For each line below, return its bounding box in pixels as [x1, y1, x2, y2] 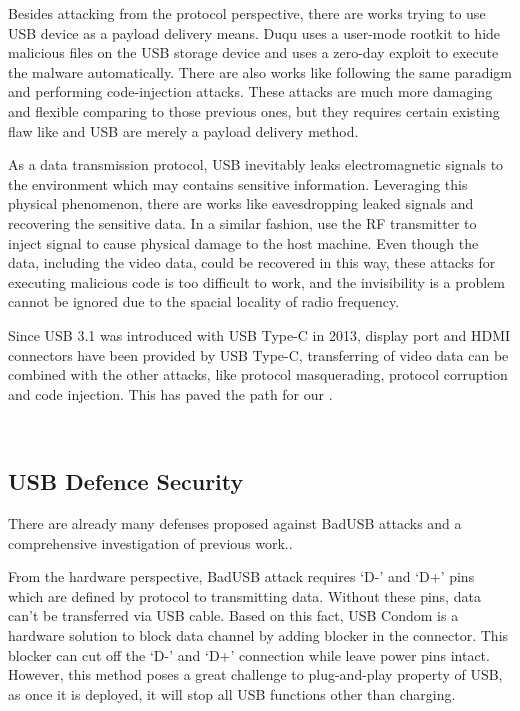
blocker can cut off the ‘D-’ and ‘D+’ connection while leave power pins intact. [8, 644, 490, 665]
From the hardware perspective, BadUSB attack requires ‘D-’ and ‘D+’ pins [8, 566, 475, 587]
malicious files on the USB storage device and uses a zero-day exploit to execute [8, 42, 499, 63]
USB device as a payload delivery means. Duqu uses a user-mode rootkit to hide [8, 22, 501, 43]
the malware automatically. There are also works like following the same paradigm [8, 61, 513, 82]
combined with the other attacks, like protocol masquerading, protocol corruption [8, 364, 508, 385]
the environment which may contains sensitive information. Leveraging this [8, 173, 468, 194]
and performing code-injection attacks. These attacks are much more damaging [8, 81, 493, 102]
